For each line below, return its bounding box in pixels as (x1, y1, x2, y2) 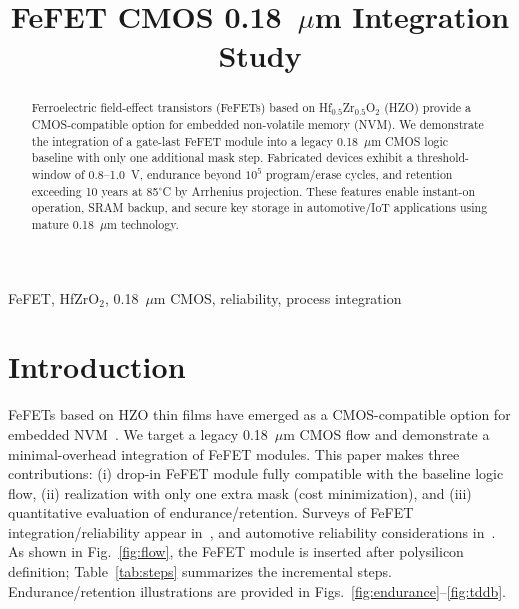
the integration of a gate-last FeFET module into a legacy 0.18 (31, 132, 359, 149)
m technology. (107, 215, 179, 232)
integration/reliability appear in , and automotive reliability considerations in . (8, 521, 496, 542)
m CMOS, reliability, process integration (153, 287, 402, 308)
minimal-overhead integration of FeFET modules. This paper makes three (8, 443, 460, 464)
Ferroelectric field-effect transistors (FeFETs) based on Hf (31, 99, 332, 116)
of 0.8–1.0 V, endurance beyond (75, 165, 242, 182)
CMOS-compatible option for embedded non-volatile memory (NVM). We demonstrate (31, 116, 484, 133)
